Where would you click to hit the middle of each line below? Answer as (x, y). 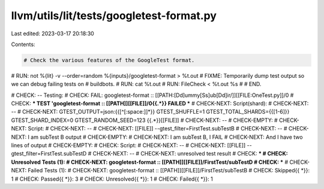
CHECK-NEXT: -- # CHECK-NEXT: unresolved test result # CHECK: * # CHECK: (190, 154)
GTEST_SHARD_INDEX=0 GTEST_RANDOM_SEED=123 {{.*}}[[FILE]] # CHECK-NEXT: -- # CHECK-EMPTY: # (145, 120)
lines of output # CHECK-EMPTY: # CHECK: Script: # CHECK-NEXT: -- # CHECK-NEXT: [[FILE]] (128, 145)
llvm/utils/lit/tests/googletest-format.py (114, 16)
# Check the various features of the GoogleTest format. (109, 60)
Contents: (23, 44)
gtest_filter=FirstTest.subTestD (49, 154)
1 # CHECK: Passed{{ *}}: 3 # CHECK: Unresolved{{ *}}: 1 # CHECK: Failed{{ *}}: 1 (112, 179)
